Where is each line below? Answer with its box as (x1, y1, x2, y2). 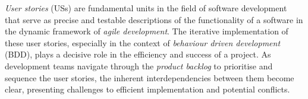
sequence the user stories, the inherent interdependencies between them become (5, 71, 294, 84)
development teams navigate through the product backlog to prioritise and (5, 59, 273, 72)
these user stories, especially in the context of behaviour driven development (5, 36, 281, 49)
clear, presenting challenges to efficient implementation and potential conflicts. (5, 83, 290, 95)
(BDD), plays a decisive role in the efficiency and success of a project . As (5, 48, 271, 60)
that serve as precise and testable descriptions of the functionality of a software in (5, 13, 303, 25)
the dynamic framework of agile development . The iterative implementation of (5, 25, 288, 37)
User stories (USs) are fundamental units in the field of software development (5, 2, 287, 14)
